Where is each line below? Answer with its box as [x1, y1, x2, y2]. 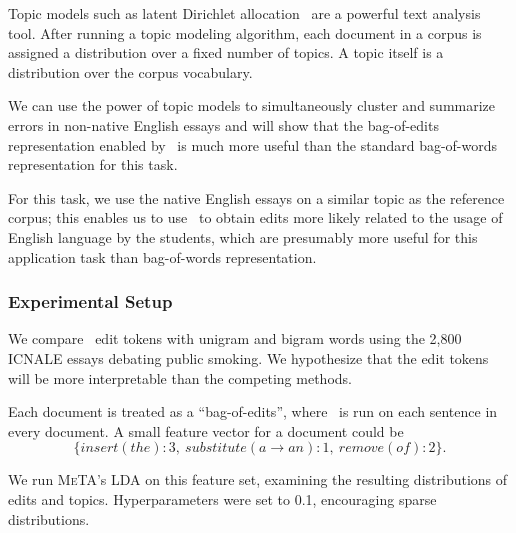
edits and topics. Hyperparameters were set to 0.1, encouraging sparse [8, 488, 437, 509]
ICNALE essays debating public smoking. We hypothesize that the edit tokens [8, 347, 489, 368]
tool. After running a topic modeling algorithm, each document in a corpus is [8, 22, 482, 43]
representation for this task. [8, 154, 178, 175]
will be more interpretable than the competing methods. [8, 367, 352, 388]
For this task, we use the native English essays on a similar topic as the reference [8, 187, 505, 208]
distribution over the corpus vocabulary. [8, 61, 253, 82]
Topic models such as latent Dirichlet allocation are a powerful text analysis [8, 3, 481, 23]
